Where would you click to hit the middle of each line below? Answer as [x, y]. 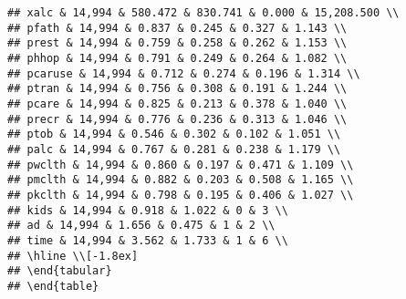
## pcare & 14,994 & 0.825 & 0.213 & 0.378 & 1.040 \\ [177, 103]
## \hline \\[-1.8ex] [73, 256]
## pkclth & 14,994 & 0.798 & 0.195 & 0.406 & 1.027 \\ [181, 195]
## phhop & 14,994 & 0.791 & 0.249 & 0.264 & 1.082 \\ [177, 58]
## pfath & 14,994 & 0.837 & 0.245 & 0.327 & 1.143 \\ [177, 28]
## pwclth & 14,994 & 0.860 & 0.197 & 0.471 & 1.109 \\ [181, 165]
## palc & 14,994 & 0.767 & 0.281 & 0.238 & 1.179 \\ [174, 149]
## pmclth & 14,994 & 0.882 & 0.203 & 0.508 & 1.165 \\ [181, 180]
